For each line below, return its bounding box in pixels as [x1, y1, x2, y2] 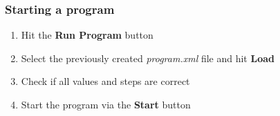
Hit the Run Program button [21, 28, 153, 42]
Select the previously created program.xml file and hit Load [21, 50, 274, 65]
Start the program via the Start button [21, 97, 191, 111]
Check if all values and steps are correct [21, 74, 190, 88]
